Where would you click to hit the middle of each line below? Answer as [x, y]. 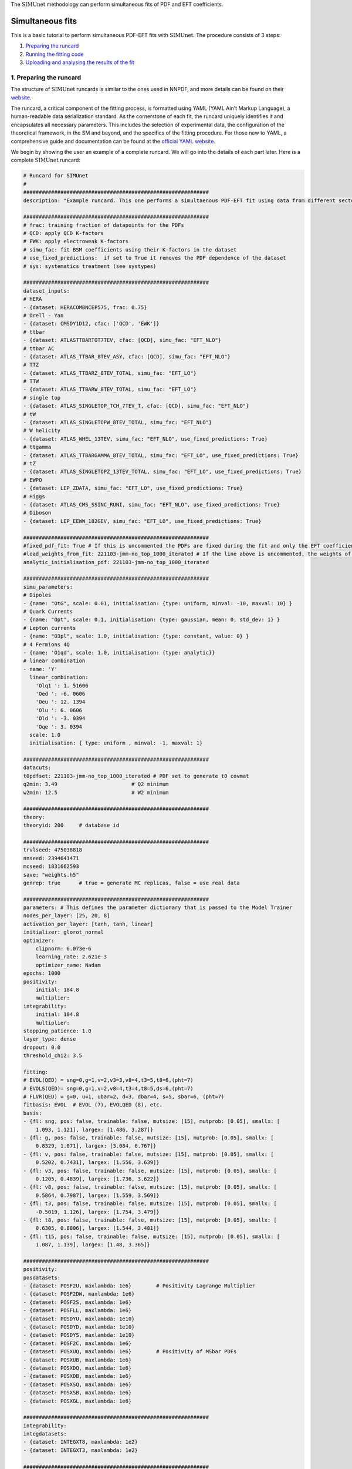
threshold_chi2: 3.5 [53, 1056]
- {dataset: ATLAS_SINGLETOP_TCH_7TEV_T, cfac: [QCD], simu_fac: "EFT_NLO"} [136, 406]
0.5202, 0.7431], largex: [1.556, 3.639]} [97, 1163]
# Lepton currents [50, 628]
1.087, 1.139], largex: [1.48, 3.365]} [93, 1245]
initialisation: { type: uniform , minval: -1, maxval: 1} [116, 743]
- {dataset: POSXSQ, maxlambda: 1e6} [77, 1384]
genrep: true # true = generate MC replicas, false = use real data [131, 883]
